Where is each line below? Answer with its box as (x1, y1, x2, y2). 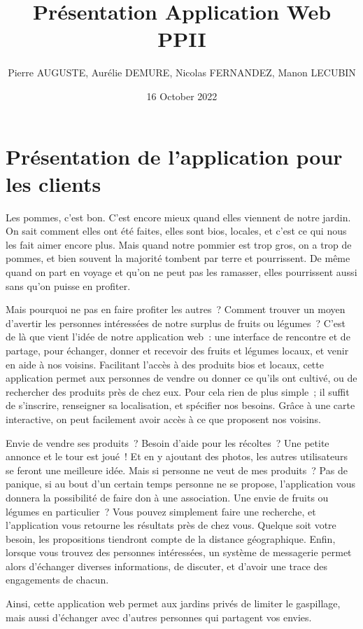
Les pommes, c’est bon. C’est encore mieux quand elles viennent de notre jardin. (6, 209, 351, 224)
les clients (6, 169, 101, 198)
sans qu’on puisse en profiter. (6, 278, 131, 293)
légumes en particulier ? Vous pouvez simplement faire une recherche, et (6, 504, 316, 518)
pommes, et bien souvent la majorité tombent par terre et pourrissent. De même (6, 251, 350, 265)
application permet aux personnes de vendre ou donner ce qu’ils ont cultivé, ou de (6, 371, 357, 385)
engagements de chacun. (6, 572, 109, 587)
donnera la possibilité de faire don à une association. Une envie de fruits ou (6, 490, 329, 504)
